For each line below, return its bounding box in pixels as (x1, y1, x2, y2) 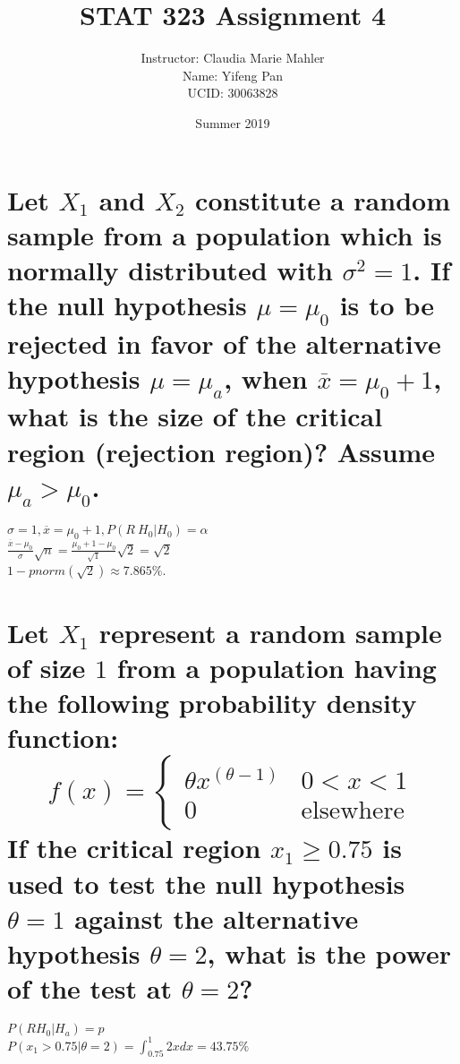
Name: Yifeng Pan (182, 65, 284, 84)
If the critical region (7, 829, 261, 866)
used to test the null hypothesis (7, 864, 405, 901)
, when (224, 359, 308, 396)
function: (7, 719, 119, 756)
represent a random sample (98, 614, 442, 650)
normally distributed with (7, 251, 333, 287)
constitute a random (195, 181, 450, 218)
